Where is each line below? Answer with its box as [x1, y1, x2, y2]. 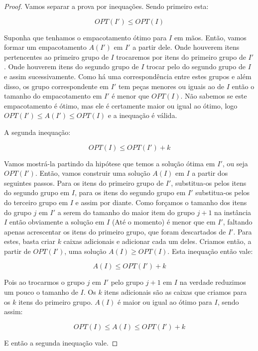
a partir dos [192, 168, 228, 178]
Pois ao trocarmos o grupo [4, 277, 85, 287]
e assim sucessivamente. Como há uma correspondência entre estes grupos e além [4, 71, 252, 81]
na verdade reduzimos [179, 277, 246, 287]
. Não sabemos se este [180, 91, 247, 101]
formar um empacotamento [4, 42, 87, 52]
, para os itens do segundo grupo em [75, 187, 186, 198]
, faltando [223, 217, 253, 227]
